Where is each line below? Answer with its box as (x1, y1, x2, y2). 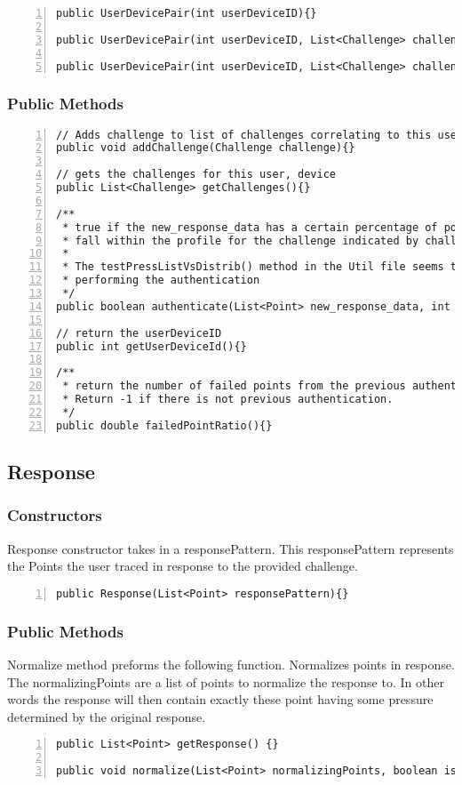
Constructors (7, 504, 102, 526)
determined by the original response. (7, 707, 206, 725)
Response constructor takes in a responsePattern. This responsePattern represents (7, 539, 454, 557)
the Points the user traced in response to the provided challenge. (7, 557, 358, 575)
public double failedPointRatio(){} (56, 419, 273, 432)
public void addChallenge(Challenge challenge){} (56, 141, 355, 155)
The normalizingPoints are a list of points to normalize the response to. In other (7, 672, 444, 691)
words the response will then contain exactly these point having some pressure (7, 690, 434, 709)
